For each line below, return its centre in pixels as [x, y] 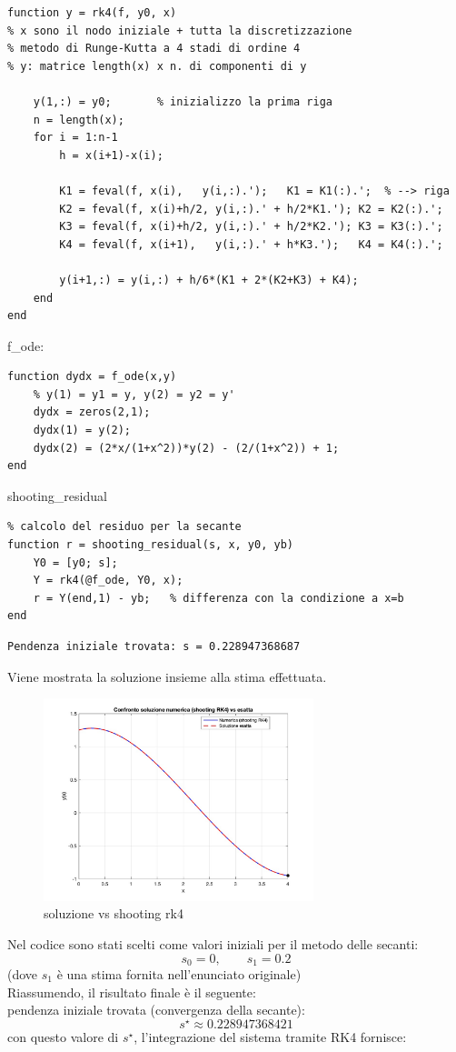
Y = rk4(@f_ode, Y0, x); [108, 581]
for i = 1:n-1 [75, 138]
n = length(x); [79, 120]
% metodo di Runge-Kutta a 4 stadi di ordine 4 [154, 49]
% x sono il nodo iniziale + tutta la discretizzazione [180, 30]
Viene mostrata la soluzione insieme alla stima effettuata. [167, 676]
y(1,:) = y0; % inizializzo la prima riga [183, 101]
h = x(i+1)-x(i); [111, 155]
